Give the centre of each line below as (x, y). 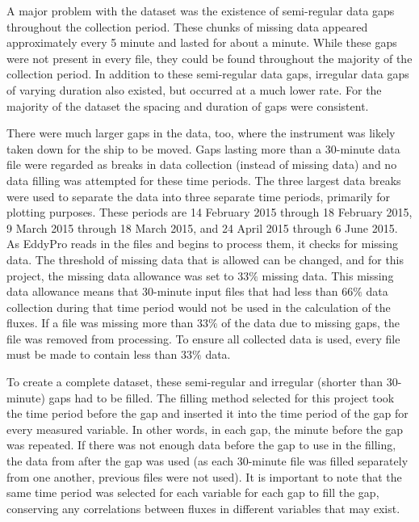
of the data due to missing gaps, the (311, 323)
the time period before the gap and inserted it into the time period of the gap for (207, 413)
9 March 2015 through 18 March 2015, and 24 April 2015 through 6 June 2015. (202, 227)
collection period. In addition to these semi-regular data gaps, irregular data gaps (208, 74)
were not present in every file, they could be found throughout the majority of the (209, 58)
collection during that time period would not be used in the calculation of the (199, 307)
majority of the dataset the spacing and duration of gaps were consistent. (188, 105)
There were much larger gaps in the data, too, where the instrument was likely (201, 133)
